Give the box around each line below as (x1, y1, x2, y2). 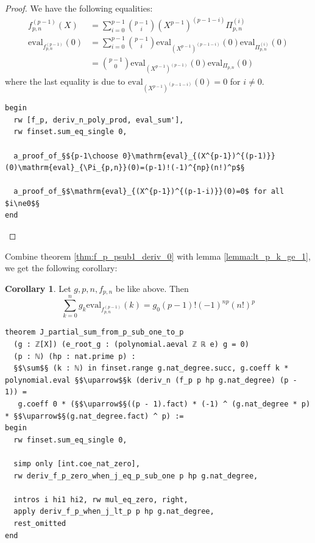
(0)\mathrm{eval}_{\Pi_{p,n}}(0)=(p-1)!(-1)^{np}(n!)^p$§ (5, 163, 245, 172)
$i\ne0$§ (5, 199, 40, 208)
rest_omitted (13, 519, 66, 528)
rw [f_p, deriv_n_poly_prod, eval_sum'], (13, 115, 184, 124)
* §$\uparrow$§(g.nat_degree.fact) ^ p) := (5, 411, 184, 421)
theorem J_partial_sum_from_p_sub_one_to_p (5, 328, 184, 337)
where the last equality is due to (5, 75, 126, 88)
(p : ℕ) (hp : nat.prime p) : (13, 352, 136, 361)
